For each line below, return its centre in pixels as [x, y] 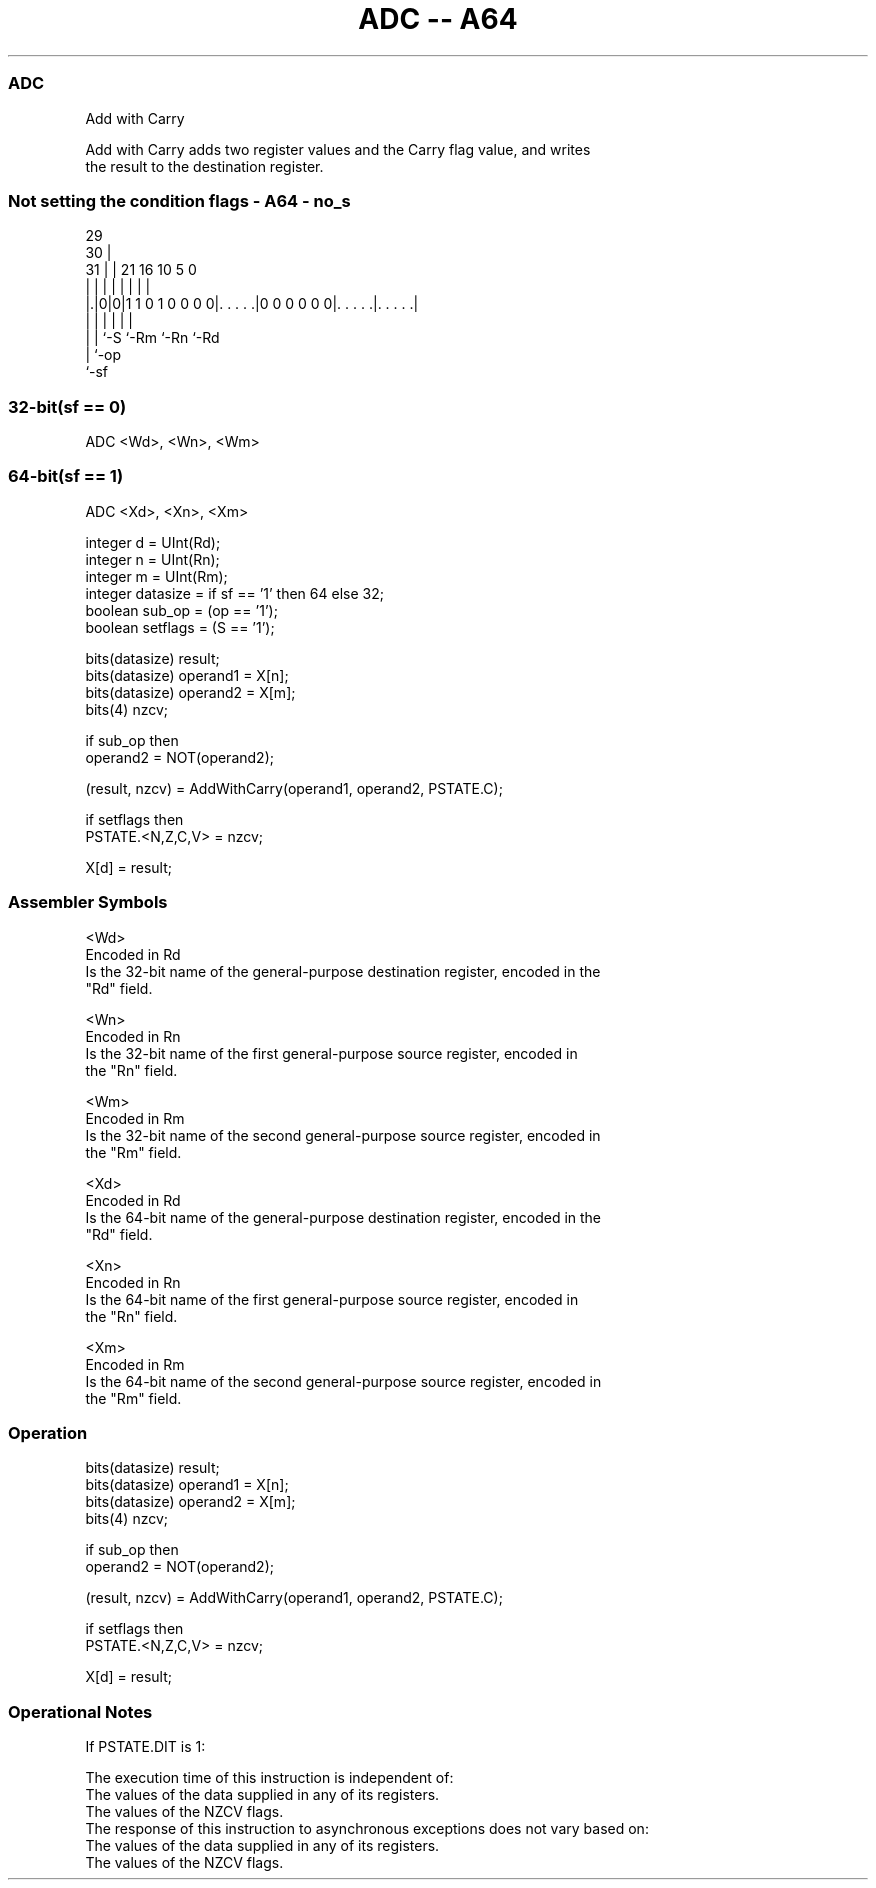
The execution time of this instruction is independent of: [269, 1777]
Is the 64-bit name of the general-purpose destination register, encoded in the [343, 1217]
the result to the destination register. [204, 166]
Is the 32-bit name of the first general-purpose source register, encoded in [331, 1053]
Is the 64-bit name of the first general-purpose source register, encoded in [332, 1299]
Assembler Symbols [88, 902]
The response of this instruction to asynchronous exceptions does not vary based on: [367, 1828]
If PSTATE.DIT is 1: [145, 1746]
